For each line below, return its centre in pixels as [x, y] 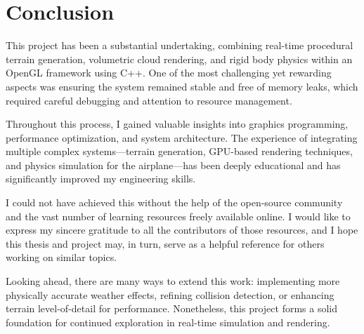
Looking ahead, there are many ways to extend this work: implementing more [173, 281]
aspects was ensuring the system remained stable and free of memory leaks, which [182, 86]
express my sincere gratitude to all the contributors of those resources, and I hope [182, 230]
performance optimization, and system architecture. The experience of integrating [182, 137]
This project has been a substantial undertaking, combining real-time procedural [180, 45]
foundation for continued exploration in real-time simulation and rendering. [168, 322]
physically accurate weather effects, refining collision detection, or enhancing [170, 294]
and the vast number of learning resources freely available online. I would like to [178, 216]
